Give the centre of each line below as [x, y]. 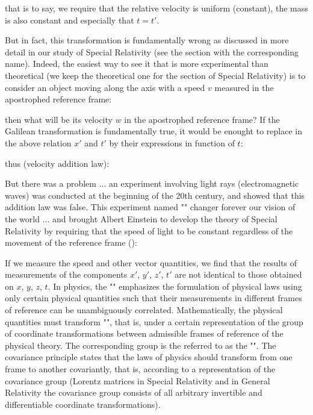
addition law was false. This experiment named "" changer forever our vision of [150, 207]
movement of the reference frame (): [71, 242]
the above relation [38, 142]
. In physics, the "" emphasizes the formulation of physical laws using [175, 286]
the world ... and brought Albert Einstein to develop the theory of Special [141, 218]
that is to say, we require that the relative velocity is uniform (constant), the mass [156, 8]
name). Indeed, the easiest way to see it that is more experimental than [137, 64]
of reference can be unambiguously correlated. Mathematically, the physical [144, 310]
